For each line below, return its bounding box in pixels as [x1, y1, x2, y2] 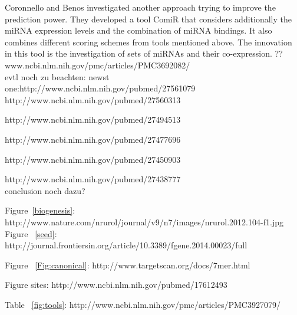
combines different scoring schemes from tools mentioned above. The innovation [5, 35, 292, 48]
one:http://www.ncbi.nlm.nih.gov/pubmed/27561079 [5, 82, 196, 94]
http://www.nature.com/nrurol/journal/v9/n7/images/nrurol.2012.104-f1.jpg [5, 215, 283, 228]
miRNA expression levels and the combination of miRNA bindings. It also [5, 24, 272, 37]
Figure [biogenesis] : [5, 204, 75, 216]
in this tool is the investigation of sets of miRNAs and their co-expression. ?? [5, 47, 283, 60]
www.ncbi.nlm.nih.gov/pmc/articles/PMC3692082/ [5, 58, 190, 71]
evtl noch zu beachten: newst [5, 70, 110, 83]
